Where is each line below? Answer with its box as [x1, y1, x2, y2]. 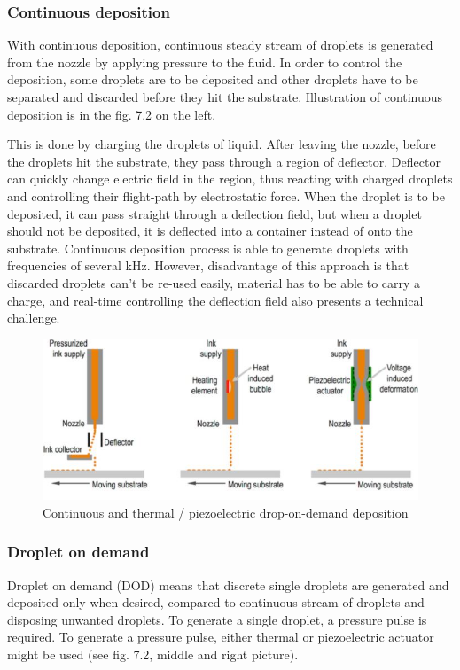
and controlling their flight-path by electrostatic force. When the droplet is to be [7, 186, 445, 205]
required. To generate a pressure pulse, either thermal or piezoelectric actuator [7, 627, 434, 646]
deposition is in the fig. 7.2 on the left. [7, 105, 216, 123]
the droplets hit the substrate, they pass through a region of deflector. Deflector [7, 152, 441, 170]
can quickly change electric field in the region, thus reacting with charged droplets [7, 169, 453, 188]
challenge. [7, 308, 60, 327]
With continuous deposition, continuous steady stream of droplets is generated [7, 35, 433, 54]
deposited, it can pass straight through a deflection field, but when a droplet [7, 204, 422, 222]
